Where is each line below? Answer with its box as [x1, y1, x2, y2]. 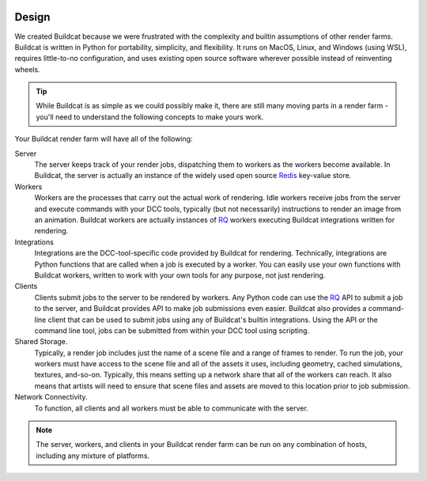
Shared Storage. [14, 337, 68, 347]
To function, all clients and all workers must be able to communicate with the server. [34, 403, 308, 413]
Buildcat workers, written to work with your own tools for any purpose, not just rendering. [34, 270, 326, 280]
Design [14, 10, 51, 24]
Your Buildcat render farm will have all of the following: [14, 134, 193, 144]
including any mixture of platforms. [36, 451, 150, 460]
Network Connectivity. [14, 392, 88, 402]
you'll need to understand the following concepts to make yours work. [36, 112, 264, 122]
